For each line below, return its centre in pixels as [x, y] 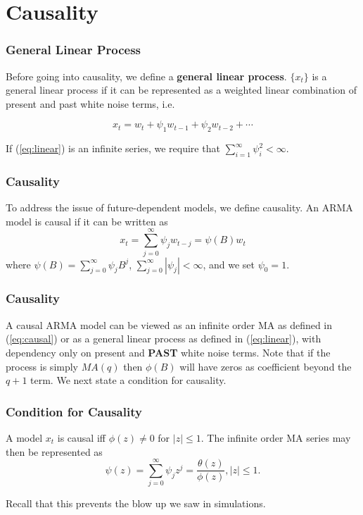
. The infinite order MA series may [276, 437]
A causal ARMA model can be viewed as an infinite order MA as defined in [169, 324]
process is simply [42, 366]
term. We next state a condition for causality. [128, 380]
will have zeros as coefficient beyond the [266, 366]
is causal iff [81, 437]
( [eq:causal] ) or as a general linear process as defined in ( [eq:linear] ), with [164, 339]
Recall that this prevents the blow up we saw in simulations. [136, 503]
